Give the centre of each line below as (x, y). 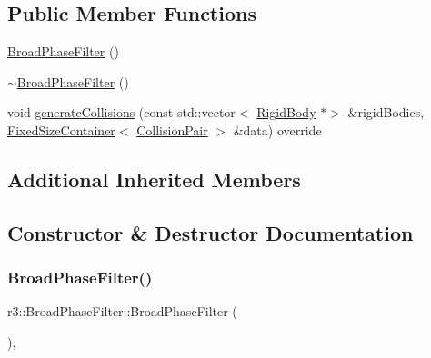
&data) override (277, 129)
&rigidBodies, (386, 112)
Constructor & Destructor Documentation (210, 232)
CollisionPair (172, 129)
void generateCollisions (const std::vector (121, 112)
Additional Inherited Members (154, 179)
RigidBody (286, 112)
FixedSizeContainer (61, 129)
